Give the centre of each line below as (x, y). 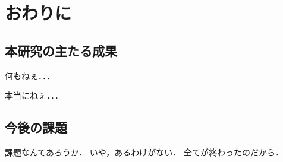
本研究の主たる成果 (61, 50)
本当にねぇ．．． (34, 95)
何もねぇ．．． (30, 75)
